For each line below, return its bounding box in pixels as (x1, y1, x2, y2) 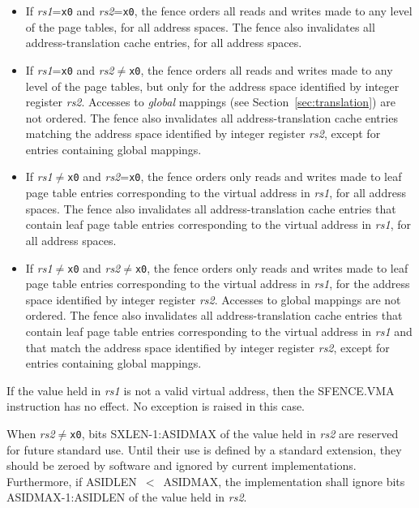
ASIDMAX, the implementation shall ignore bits (163, 472, 405, 489)
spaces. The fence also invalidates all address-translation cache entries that (25, 200, 396, 217)
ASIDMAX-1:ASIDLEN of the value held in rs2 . (6, 489, 247, 506)
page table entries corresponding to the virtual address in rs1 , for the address (25, 275, 410, 292)
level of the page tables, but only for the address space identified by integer (25, 77, 400, 94)
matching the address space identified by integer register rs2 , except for (25, 125, 381, 142)
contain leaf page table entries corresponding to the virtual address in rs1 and (25, 322, 413, 339)
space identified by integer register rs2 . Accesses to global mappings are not (25, 291, 401, 308)
